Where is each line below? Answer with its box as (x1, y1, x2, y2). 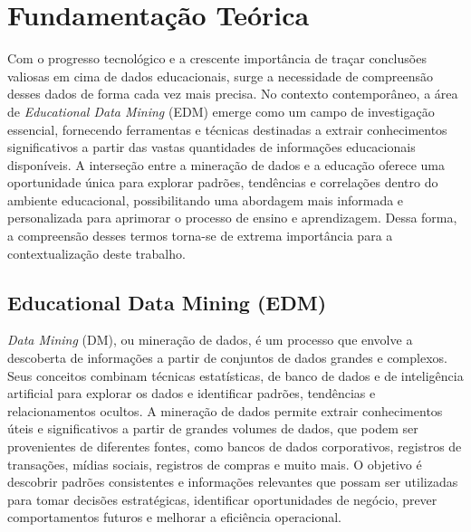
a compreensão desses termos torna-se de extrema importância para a (7, 226, 393, 245)
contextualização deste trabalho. (7, 243, 186, 262)
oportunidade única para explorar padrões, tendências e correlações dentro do (7, 173, 438, 192)
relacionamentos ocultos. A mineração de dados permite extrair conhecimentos (7, 401, 443, 420)
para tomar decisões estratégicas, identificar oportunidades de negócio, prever (7, 489, 437, 508)
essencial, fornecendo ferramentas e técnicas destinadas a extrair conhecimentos (7, 119, 447, 138)
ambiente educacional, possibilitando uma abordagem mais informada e (7, 190, 404, 209)
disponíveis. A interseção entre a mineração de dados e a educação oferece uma (7, 155, 445, 174)
